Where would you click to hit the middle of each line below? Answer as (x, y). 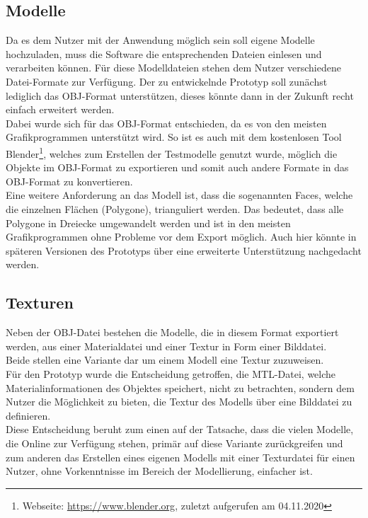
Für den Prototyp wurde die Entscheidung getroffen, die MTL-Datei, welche (171, 373)
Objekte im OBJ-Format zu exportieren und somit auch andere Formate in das (177, 167)
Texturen (40, 303)
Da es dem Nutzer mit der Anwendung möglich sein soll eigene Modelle (160, 40)
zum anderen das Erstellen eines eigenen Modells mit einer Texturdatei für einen (180, 457)
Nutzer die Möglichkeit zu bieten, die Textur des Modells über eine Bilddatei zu (179, 402)
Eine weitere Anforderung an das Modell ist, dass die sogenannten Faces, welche (179, 195)
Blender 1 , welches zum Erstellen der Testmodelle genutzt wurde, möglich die (172, 152)
